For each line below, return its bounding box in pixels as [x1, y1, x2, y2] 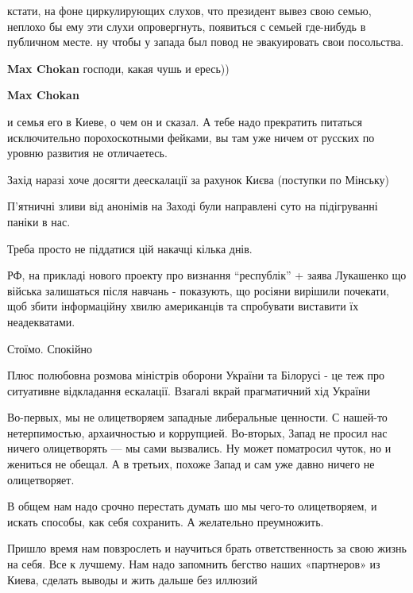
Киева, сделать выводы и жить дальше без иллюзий [7, 571, 258, 587]
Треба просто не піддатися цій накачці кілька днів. [7, 240, 253, 256]
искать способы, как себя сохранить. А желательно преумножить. [7, 513, 324, 529]
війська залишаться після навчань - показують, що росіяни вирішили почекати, [7, 282, 390, 298]
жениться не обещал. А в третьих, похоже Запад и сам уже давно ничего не [7, 456, 375, 472]
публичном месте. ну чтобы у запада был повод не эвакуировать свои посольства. [7, 33, 404, 50]
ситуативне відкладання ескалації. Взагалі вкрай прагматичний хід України [7, 382, 371, 399]
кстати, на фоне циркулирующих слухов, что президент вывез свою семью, [7, 2, 372, 18]
